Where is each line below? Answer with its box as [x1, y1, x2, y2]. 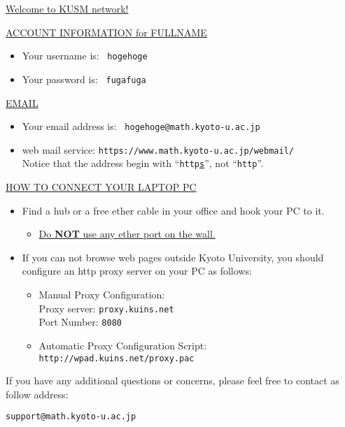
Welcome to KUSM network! [6, 1, 129, 15]
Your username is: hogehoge [22, 48, 148, 63]
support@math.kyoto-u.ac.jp [6, 412, 136, 422]
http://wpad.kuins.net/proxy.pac [38, 353, 195, 363]
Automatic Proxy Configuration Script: [38, 338, 207, 352]
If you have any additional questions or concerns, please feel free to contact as [6, 373, 339, 388]
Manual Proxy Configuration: [38, 287, 165, 302]
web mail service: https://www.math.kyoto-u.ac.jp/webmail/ [22, 142, 294, 157]
